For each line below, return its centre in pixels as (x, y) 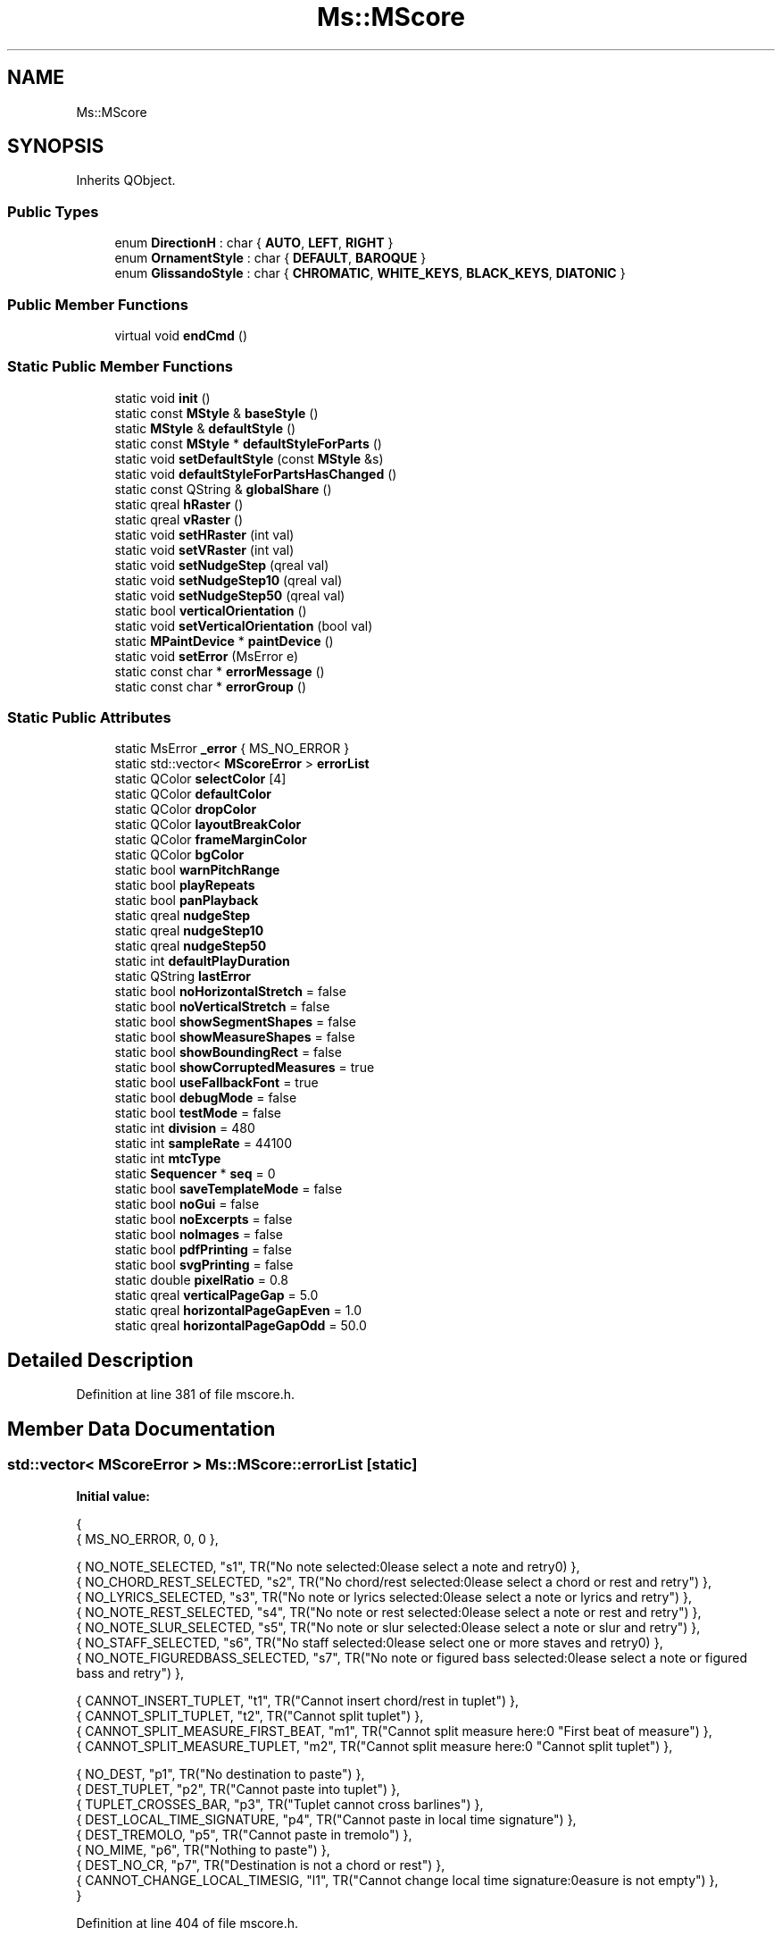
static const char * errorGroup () (211, 686)
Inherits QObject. (126, 180)
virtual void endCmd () (181, 335)
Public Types (53, 211)
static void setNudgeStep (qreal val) (222, 565)
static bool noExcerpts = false (204, 1219)
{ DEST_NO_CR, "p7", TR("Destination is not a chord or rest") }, (261, 1865)
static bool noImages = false (199, 1235)
